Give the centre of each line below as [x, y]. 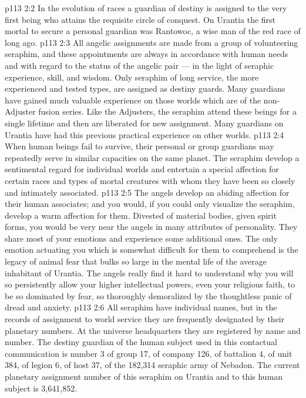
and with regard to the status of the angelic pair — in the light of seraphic [139, 65]
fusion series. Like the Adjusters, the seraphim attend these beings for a [167, 111]
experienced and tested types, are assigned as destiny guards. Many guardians [145, 88]
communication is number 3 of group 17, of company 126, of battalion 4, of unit [149, 353]
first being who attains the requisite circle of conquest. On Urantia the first [140, 19]
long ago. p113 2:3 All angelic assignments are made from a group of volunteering [152, 42]
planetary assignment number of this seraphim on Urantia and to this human [144, 376]
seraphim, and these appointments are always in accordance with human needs [147, 54]
